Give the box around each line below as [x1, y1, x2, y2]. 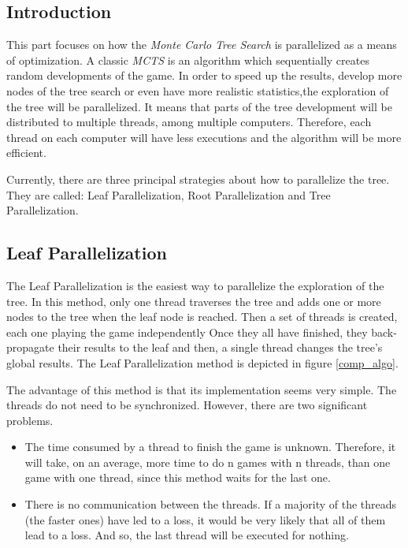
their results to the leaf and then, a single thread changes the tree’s [57, 339, 383, 356]
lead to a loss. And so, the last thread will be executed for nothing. [24, 527, 349, 543]
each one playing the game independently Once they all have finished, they [6, 323, 368, 340]
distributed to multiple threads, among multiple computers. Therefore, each [6, 114, 372, 130]
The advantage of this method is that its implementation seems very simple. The [6, 381, 397, 397]
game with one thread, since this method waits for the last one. [24, 469, 331, 486]
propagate [6, 339, 54, 356]
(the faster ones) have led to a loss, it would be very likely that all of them [24, 511, 386, 527]
